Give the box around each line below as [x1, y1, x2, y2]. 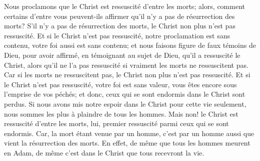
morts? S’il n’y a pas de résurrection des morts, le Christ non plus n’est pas [4, 20, 235, 31]
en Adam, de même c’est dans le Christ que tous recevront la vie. [4, 147, 204, 158]
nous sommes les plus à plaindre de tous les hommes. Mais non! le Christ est [4, 108, 238, 119]
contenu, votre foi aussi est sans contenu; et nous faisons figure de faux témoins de [4, 40, 256, 50]
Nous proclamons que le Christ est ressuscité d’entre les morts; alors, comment [4, 1, 245, 11]
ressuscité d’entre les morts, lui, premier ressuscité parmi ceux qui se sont [4, 118, 229, 129]
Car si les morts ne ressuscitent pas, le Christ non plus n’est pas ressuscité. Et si [4, 69, 250, 80]
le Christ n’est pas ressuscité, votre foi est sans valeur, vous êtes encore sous [4, 79, 237, 89]
